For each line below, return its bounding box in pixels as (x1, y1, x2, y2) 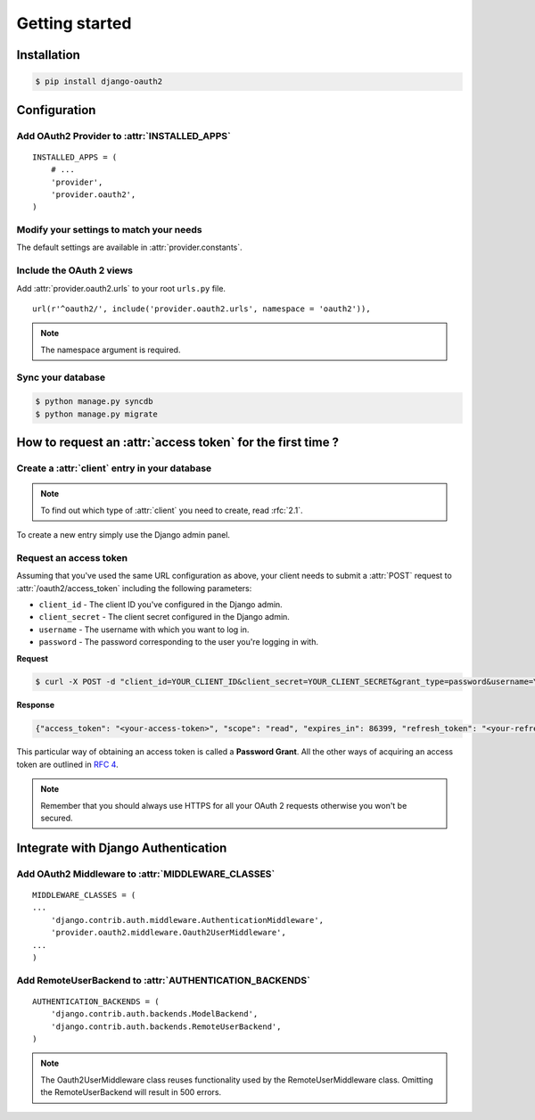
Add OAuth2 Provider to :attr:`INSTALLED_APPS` (16, 129, 231, 142)
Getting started (16, 13, 132, 33)
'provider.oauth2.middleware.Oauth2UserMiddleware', (50, 927, 287, 938)
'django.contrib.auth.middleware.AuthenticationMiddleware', (50, 915, 325, 925)
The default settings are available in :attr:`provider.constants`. (16, 242, 243, 253)
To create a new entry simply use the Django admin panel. (16, 530, 231, 540)
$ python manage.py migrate (35, 408, 158, 419)
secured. (40, 812, 73, 823)
